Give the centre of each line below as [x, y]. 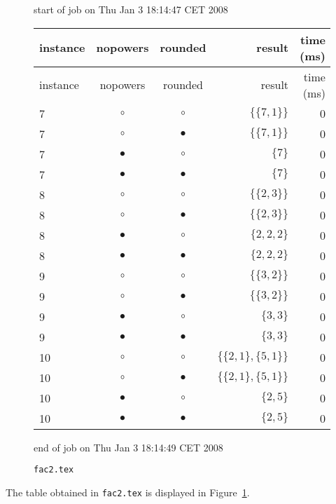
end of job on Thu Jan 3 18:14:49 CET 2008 [128, 447]
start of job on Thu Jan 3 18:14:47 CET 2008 [131, 9]
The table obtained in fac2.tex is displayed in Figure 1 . [128, 492]
